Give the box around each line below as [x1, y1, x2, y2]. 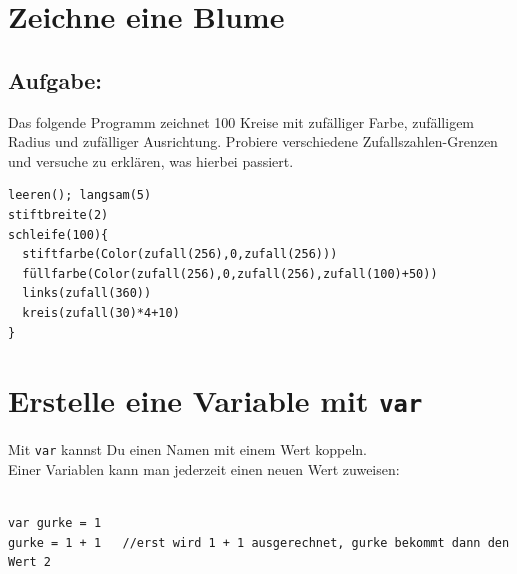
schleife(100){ [8, 227, 109, 242]
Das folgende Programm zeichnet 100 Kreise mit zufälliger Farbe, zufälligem [8, 111, 475, 132]
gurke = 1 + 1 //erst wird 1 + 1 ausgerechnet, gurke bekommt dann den [8, 535, 510, 550]
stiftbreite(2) [8, 207, 109, 222]
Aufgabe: [8, 64, 103, 95]
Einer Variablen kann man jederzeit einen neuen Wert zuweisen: [8, 459, 400, 480]
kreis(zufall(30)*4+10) [22, 305, 180, 320]
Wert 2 [8, 555, 51, 570]
